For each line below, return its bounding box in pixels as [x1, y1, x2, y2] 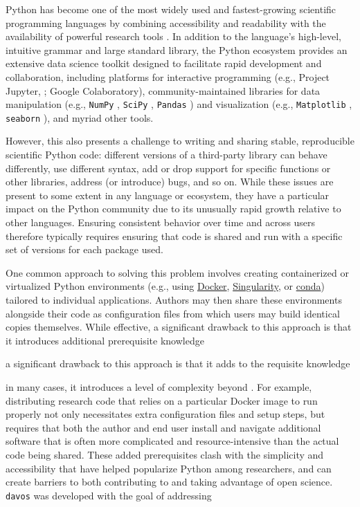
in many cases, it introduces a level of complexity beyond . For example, [6, 379, 312, 394]
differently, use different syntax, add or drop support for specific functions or [6, 160, 331, 175]
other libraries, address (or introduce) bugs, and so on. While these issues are [6, 174, 334, 189]
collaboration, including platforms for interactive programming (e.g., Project [6, 69, 330, 84]
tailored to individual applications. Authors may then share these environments [6, 293, 342, 306]
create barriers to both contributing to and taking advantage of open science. [6, 474, 333, 489]
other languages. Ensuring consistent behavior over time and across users [6, 215, 316, 230]
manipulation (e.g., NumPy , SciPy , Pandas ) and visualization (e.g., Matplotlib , [6, 97, 352, 111]
